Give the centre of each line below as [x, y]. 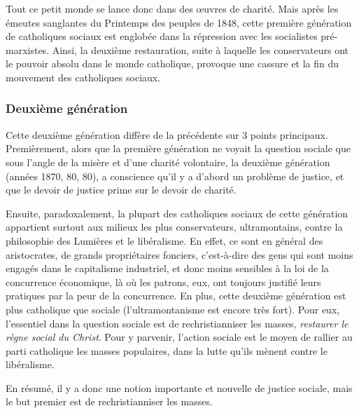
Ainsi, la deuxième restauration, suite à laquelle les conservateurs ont [200, 49]
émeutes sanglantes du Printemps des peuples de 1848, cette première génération [179, 22]
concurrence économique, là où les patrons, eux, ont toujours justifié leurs [163, 282]
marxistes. [28, 49]
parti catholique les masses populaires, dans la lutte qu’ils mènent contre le [167, 350]
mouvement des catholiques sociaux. [83, 77]
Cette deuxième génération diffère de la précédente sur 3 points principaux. [167, 134]
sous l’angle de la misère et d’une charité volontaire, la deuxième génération [168, 162]
